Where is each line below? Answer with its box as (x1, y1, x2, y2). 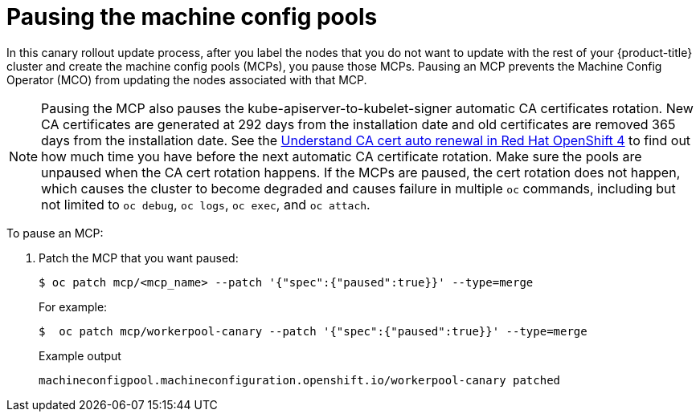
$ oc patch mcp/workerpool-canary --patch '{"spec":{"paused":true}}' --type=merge (39, 324, 587, 338)
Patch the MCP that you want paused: (39, 250, 239, 265)
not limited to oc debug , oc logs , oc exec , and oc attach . (41, 196, 370, 213)
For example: (39, 299, 108, 314)
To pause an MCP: (6, 225, 104, 240)
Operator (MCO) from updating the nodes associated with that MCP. (6, 72, 367, 87)
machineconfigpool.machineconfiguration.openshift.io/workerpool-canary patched (39, 373, 561, 387)
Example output (39, 348, 121, 363)
